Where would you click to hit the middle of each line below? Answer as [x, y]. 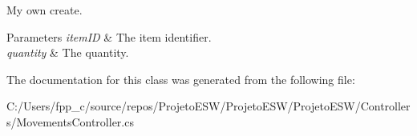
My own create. [45, 10]
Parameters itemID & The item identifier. [109, 36]
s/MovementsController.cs [70, 121]
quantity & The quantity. [68, 52]
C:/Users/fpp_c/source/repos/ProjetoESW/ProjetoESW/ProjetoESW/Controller [208, 106]
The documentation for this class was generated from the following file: [181, 79]
